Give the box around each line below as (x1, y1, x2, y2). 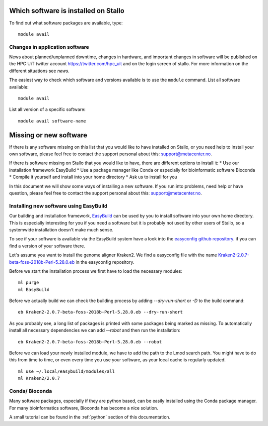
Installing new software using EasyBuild (9, 202, 108, 209)
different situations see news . (9, 68, 69, 74)
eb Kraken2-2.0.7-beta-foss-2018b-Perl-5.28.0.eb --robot (18, 339, 162, 344)
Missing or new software (9, 131, 88, 139)
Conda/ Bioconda (9, 387, 52, 394)
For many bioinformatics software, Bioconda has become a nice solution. (9, 405, 158, 411)
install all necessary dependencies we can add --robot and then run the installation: (9, 327, 181, 333)
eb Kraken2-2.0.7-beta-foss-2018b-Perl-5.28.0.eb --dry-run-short (18, 309, 183, 315)
